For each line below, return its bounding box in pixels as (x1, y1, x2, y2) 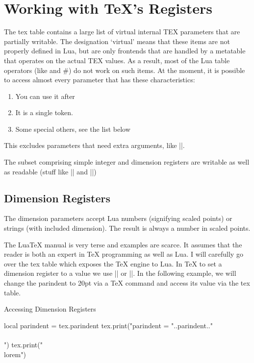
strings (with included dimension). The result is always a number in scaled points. (4, 223, 251, 233)
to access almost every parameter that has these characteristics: (4, 74, 195, 85)
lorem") (4, 349, 26, 359)
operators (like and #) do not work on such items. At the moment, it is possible (4, 65, 245, 75)
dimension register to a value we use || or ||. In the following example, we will (4, 268, 236, 278)
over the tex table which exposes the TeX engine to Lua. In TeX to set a (4, 258, 222, 268)
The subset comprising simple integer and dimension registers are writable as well (4, 157, 250, 167)
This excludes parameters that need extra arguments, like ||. (4, 140, 185, 150)
